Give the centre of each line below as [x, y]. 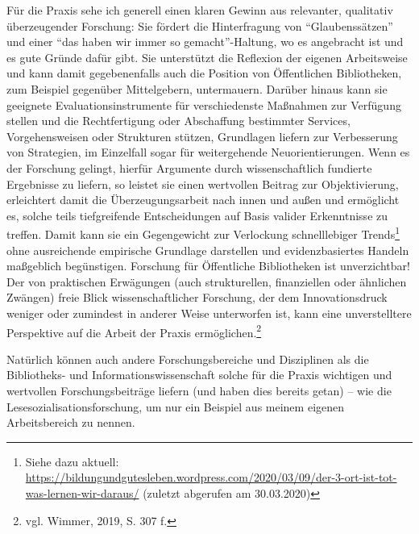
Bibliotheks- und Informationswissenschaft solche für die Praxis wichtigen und [199, 375]
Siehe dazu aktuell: [72, 461]
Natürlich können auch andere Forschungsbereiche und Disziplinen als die [188, 359]
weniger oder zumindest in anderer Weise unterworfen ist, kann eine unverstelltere [209, 313]
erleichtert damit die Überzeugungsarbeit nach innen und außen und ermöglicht [203, 200]
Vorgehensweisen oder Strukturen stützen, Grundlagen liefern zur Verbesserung [202, 136]
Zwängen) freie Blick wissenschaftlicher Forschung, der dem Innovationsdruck [197, 297]
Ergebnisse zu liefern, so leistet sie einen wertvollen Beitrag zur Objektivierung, [203, 184]
